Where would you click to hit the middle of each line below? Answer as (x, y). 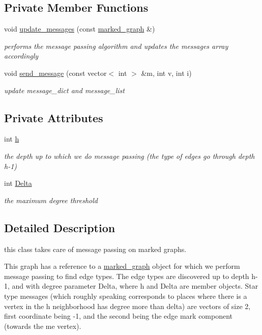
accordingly (21, 56)
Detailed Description (60, 227)
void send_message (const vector (55, 73)
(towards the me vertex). (43, 326)
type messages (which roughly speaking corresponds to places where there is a (126, 296)
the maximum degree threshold (51, 200)
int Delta (18, 183)
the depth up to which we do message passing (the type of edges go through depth (129, 156)
